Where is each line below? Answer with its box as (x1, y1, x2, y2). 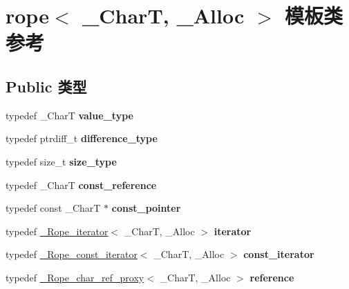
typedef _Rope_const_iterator (6, 247, 138, 261)
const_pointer (111, 201, 181, 215)
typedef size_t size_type (6, 154, 117, 168)
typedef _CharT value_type (6, 108, 133, 122)
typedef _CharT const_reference (6, 177, 157, 192)
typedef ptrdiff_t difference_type (6, 131, 158, 146)
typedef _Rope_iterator (6, 223, 109, 238)
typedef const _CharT (6, 201, 101, 215)
